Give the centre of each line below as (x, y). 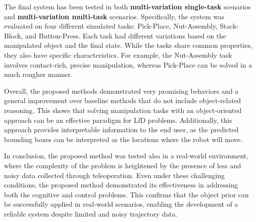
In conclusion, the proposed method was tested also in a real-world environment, (126, 156)
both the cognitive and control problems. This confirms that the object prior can (127, 194)
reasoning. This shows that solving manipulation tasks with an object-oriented (123, 110)
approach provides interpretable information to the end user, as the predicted (121, 129)
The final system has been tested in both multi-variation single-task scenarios (128, 6)
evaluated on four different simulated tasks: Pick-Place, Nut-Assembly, (111, 26)
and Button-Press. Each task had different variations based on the (126, 35)
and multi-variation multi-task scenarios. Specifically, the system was (114, 16)
